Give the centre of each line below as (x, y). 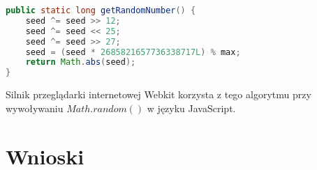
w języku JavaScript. (191, 108)
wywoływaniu (35, 108)
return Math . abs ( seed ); (81, 62)
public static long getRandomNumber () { (101, 10)
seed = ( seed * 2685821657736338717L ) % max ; (133, 52)
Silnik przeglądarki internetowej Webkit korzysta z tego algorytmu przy (158, 94)
